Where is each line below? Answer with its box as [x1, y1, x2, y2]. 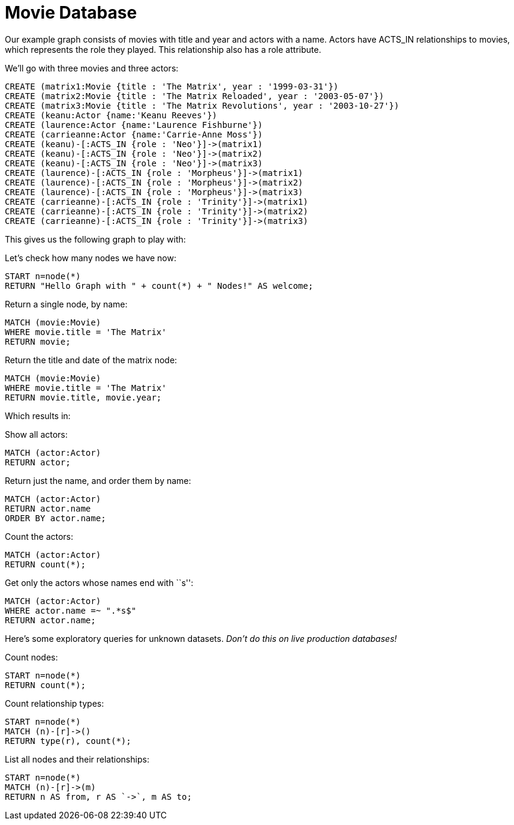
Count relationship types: [5, 698, 104, 709]
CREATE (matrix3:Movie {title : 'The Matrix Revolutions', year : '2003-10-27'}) [5, 100, 399, 110]
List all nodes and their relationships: [5, 754, 149, 764]
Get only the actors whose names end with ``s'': [5, 577, 194, 588]
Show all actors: [5, 429, 68, 440]
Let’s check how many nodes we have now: [5, 252, 176, 263]
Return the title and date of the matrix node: [5, 354, 178, 365]
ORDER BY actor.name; [5, 513, 106, 523]
